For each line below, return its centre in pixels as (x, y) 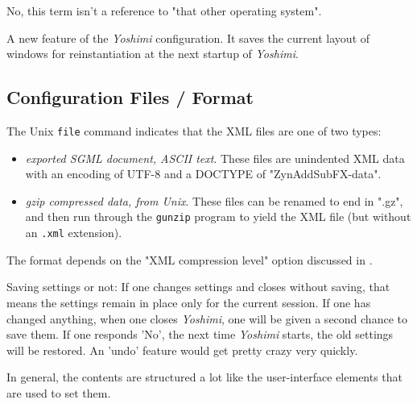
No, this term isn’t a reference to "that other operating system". (164, 10)
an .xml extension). (74, 233)
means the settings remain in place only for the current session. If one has (189, 302)
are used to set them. (59, 392)
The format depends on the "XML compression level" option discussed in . (190, 259)
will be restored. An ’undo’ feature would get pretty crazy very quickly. (182, 350)
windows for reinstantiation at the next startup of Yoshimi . (153, 54)
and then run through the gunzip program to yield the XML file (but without (218, 217)
